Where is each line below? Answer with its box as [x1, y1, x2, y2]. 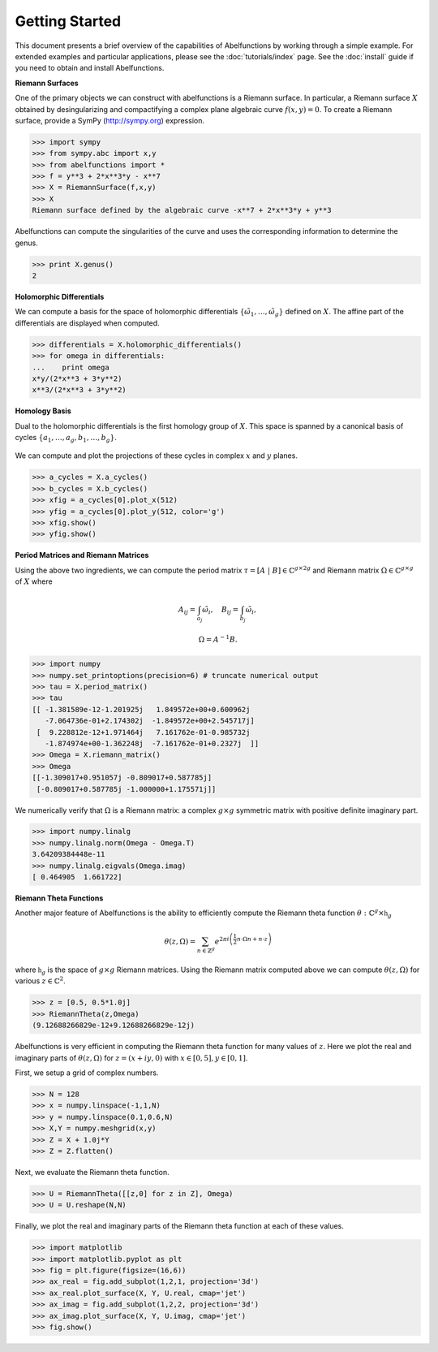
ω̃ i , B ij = [202, 605, 239, 616]
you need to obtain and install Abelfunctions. [15, 63, 165, 73]
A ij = [178, 605, 196, 616]
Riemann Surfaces [15, 78, 79, 88]
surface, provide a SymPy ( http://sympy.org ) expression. [15, 115, 204, 125]
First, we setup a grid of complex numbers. [15, 1068, 159, 1078]
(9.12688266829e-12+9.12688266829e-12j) [32, 1021, 195, 1030]
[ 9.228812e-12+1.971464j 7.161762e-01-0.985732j [36, 728, 251, 736]
